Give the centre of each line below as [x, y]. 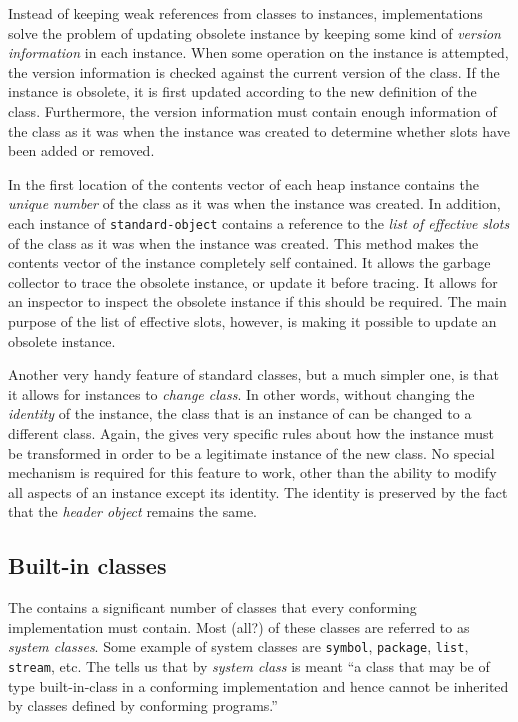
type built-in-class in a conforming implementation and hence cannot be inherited [258, 685]
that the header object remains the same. [132, 511]
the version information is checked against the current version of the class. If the [254, 71]
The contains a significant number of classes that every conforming [212, 607]
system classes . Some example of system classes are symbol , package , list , [238, 646]
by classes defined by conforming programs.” [143, 705]
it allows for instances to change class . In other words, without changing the [241, 393]
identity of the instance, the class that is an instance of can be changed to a [240, 413]
